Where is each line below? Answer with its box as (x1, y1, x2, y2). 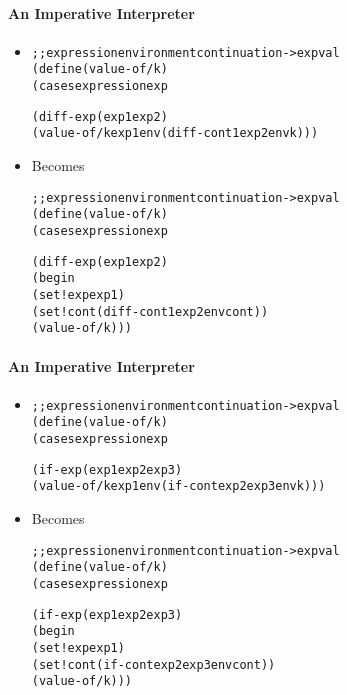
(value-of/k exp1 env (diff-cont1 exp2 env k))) (31, 126, 319, 141)
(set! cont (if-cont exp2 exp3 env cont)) (31, 657, 276, 672)
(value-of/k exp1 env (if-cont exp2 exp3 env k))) (31, 479, 326, 494)
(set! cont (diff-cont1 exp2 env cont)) (31, 304, 269, 319)
